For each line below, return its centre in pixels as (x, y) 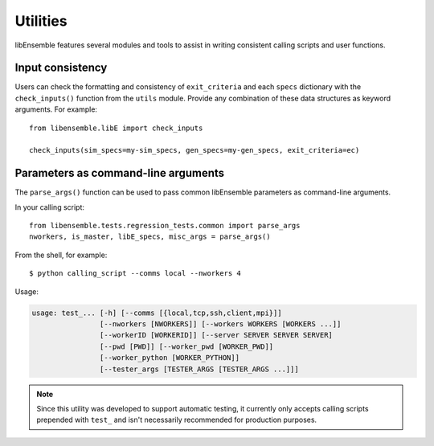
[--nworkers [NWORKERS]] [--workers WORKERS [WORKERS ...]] (220, 324)
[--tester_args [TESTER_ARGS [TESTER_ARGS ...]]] (199, 369)
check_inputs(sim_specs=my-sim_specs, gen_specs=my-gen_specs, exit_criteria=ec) (194, 150)
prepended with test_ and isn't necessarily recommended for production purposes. (177, 420)
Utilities (41, 21)
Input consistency (61, 68)
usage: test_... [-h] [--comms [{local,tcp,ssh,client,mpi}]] (157, 313)
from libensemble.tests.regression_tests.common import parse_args (165, 226)
